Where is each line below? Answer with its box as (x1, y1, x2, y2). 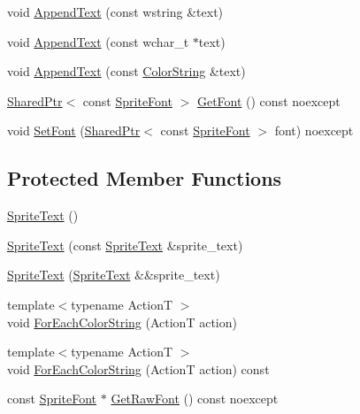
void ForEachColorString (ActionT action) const (7, 359, 270, 378)
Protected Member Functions (7, 165, 282, 192)
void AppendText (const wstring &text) (7, 3, 224, 20)
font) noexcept (274, 121, 354, 140)
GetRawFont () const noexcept (111, 389, 279, 408)
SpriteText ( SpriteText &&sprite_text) (7, 265, 220, 284)
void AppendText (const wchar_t (7, 32, 189, 50)
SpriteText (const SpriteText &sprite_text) (7, 235, 243, 254)
